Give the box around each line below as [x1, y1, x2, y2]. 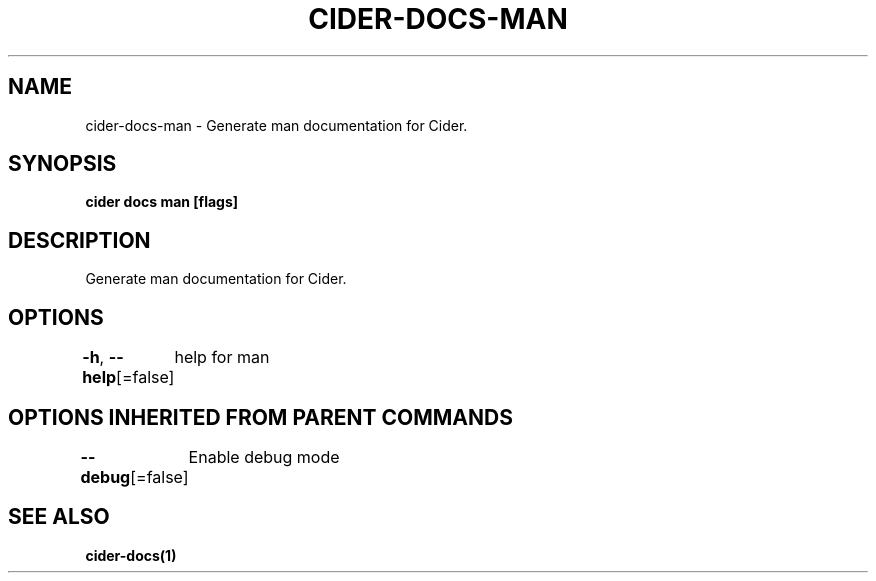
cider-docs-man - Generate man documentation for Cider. [85, 116, 468, 134]
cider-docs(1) [85, 546, 177, 564]
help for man [174, 347, 270, 368]
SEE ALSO [8, 504, 110, 530]
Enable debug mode [188, 446, 340, 467]
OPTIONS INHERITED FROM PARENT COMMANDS [8, 404, 513, 430]
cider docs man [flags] [85, 193, 239, 211]
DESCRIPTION [8, 227, 151, 253]
